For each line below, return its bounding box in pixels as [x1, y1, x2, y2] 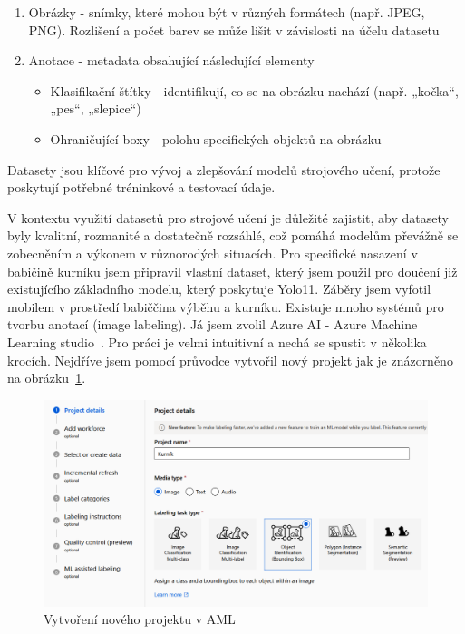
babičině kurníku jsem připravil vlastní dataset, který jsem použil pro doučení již [7, 261, 458, 280]
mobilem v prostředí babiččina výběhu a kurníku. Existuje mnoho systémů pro [7, 297, 444, 316]
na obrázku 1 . [7, 368, 86, 387]
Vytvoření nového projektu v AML [44, 610, 236, 629]
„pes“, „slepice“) [50, 99, 141, 118]
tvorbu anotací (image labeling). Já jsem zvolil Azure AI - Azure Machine [7, 315, 418, 334]
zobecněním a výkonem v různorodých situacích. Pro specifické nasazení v [7, 243, 418, 262]
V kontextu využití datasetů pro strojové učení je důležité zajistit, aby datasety [7, 208, 449, 227]
